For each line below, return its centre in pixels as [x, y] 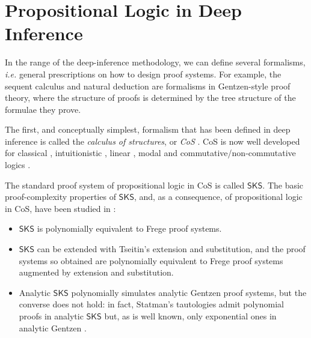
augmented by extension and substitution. [96, 272]
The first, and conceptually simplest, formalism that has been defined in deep [148, 129]
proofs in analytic [51, 316]
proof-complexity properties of [60, 197]
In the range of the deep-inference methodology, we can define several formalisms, [155, 62]
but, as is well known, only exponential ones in [190, 316]
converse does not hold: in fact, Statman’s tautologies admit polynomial [151, 304]
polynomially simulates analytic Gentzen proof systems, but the [189, 292]
